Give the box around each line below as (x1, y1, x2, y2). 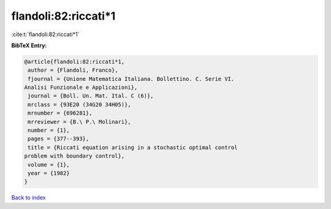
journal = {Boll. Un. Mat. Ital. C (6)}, (28, 93, 154, 99)
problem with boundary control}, (24, 153, 125, 159)
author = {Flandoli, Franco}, (28, 67, 119, 74)
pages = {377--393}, (28, 135, 89, 142)
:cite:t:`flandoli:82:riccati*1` (11, 31, 80, 38)
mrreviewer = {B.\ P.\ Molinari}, (28, 118, 131, 125)
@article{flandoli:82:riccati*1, (24, 58, 125, 65)
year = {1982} (28, 170, 70, 177)
